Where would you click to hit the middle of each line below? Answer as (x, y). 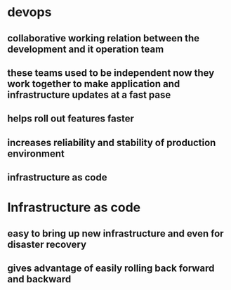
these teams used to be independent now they (111, 73)
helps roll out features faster (71, 119)
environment (36, 153)
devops (29, 12)
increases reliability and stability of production (112, 142)
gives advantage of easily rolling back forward (111, 269)
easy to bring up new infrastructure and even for (115, 233)
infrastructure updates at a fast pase (89, 94)
